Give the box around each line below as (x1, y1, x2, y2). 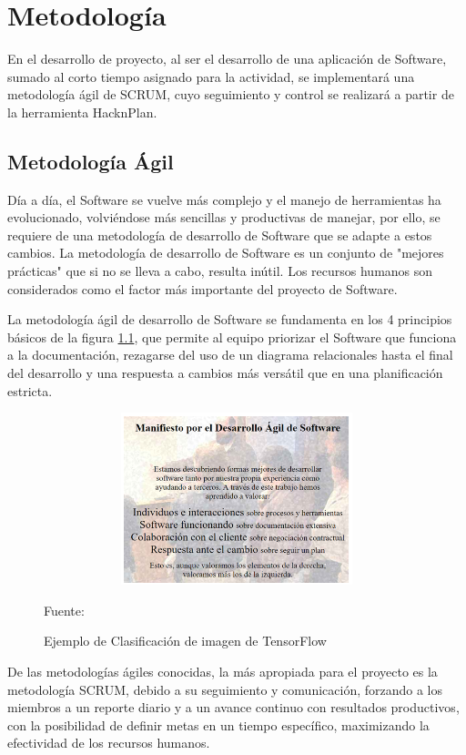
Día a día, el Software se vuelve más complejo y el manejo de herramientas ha (7, 189, 441, 209)
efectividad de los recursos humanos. (7, 733, 210, 752)
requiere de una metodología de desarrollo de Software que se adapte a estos (7, 225, 432, 244)
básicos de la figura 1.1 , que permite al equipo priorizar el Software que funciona (7, 327, 457, 346)
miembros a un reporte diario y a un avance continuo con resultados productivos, (7, 698, 460, 717)
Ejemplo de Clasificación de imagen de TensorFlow (44, 631, 327, 650)
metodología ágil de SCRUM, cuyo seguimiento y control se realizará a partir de (7, 85, 454, 104)
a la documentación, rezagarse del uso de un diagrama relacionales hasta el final (7, 345, 453, 364)
